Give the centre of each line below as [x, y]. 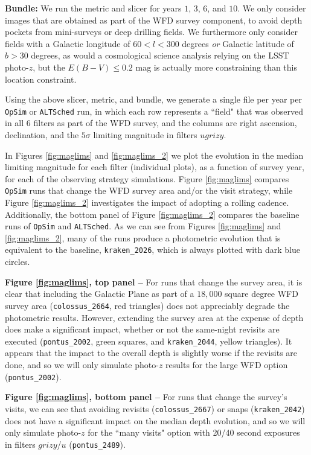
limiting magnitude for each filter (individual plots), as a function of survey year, [155, 167]
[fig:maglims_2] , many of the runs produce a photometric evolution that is [143, 237]
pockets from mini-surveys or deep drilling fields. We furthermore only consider [151, 32]
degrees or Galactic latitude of [238, 43]
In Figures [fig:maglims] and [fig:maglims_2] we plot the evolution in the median [154, 155]
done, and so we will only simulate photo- [82, 364]
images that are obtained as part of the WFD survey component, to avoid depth [154, 20]
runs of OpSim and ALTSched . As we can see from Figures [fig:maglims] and [143, 226]
